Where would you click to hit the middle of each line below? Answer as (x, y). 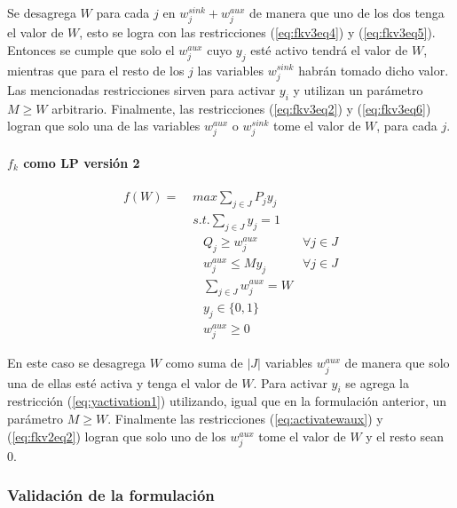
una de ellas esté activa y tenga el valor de (122, 382)
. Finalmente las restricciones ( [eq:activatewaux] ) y (245, 418)
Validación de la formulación (111, 495)
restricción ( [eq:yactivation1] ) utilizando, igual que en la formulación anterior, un (227, 401)
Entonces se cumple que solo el (91, 49)
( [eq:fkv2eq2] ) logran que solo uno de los (117, 436)
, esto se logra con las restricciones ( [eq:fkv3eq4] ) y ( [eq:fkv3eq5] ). (257, 32)
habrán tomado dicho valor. (374, 70)
